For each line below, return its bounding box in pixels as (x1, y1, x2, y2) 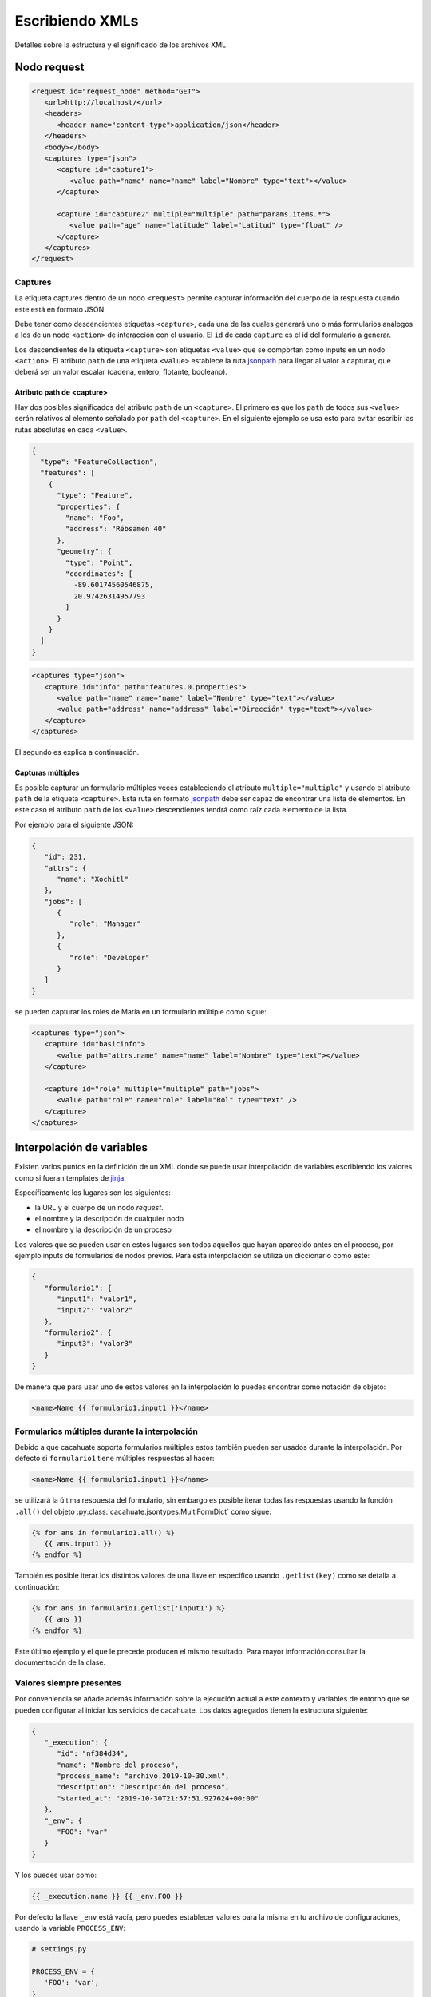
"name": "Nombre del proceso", (57, 1760, 180, 1769)
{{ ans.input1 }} (44, 1539, 112, 1549)
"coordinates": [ (65, 569, 133, 578)
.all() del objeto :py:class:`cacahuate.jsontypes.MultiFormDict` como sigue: (14, 1507, 271, 1516)
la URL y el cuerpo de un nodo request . (34, 1202, 164, 1212)
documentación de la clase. (14, 1658, 106, 1667)
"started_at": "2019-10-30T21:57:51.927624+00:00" (57, 1793, 259, 1803)
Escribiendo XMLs (14, 12, 139, 30)
